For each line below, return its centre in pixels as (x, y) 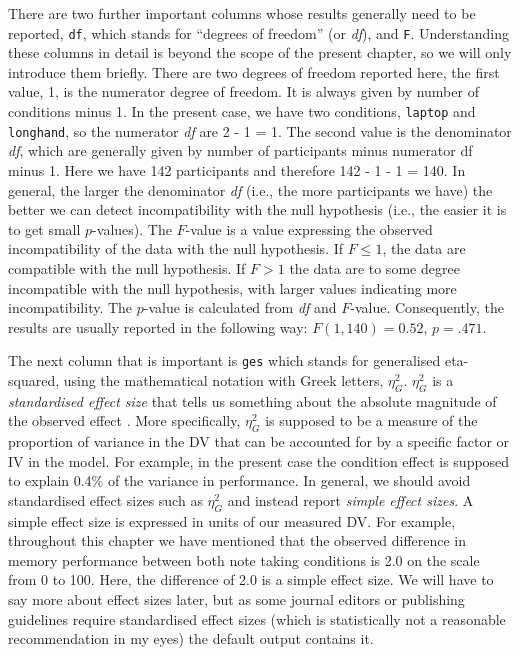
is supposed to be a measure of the (371, 420)
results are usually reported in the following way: (158, 326)
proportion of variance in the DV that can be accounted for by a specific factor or (259, 441)
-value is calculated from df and (240, 307)
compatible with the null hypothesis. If (127, 267)
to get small (44, 228)
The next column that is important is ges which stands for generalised (224, 360)
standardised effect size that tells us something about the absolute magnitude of (252, 400)
